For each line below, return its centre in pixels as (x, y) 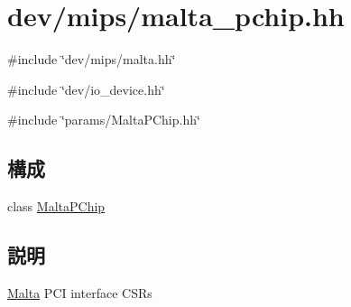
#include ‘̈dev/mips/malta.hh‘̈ (92, 59)
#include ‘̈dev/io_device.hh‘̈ (86, 89)
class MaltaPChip (56, 206)
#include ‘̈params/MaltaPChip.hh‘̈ (104, 120)
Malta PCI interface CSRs (80, 292)
